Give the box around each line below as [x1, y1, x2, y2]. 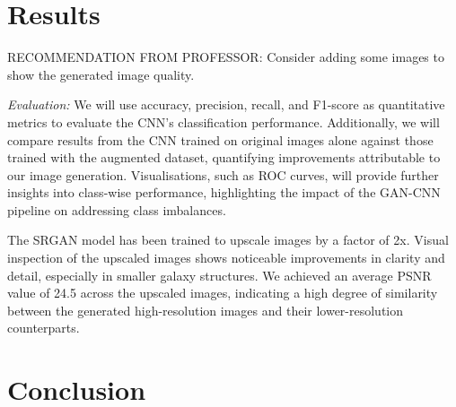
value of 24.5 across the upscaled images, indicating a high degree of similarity [7, 283, 438, 302]
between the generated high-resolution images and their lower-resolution [7, 300, 404, 319]
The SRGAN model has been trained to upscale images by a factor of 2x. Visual [7, 230, 449, 249]
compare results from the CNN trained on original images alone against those [7, 130, 434, 149]
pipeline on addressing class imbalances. [7, 200, 226, 219]
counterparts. [7, 318, 80, 337]
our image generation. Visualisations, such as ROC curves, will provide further [7, 165, 439, 184]
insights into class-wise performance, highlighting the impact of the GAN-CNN [7, 183, 441, 202]
